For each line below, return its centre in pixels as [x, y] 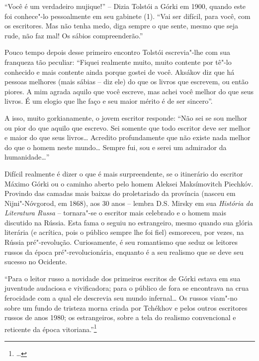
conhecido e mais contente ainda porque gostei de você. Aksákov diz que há [120, 72]
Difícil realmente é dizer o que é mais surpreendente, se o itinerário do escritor [124, 173]
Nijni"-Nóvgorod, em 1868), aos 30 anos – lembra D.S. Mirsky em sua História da [129, 203]
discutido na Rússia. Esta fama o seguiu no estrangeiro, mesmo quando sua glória [129, 222]
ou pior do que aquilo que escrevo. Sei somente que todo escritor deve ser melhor [128, 127]
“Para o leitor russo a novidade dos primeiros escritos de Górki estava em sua [123, 278]
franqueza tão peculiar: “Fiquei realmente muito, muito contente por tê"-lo [118, 62]
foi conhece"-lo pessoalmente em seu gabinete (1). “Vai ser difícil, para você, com [128, 16]
